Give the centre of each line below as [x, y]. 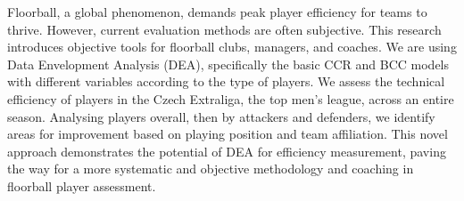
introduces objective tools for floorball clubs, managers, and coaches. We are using [232, 47]
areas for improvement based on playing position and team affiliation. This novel [228, 134]
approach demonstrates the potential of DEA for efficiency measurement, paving [227, 151]
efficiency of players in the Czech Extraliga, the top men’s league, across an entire [231, 98]
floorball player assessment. [82, 185]
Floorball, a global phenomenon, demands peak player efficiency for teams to [217, 12]
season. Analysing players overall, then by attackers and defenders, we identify [221, 116]
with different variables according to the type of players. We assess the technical [226, 81]
